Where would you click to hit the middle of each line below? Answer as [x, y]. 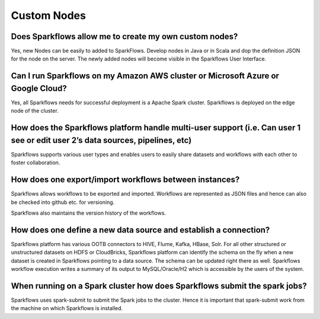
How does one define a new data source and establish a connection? [140, 230]
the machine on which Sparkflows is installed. [67, 308]
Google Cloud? [39, 88]
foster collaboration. [36, 162]
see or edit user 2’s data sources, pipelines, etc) [101, 140]
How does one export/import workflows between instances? [125, 180]
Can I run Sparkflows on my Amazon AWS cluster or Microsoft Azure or [145, 76]
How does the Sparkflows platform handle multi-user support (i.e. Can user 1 [156, 128]
